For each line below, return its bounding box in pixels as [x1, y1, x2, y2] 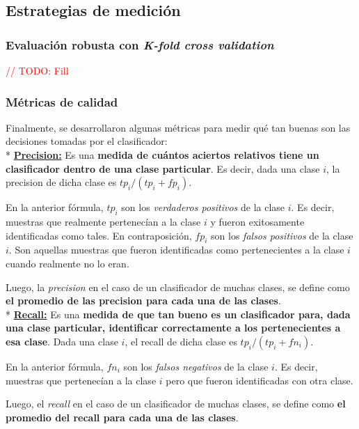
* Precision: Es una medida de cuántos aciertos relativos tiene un [6, 148, 319, 162]
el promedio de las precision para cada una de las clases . [6, 293, 281, 308]
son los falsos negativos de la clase [123, 359, 269, 373]
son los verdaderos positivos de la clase [121, 200, 285, 214]
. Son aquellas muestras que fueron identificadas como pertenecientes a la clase [8, 242, 344, 257]
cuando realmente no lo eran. [6, 256, 129, 270]
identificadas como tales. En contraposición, [6, 228, 192, 242]
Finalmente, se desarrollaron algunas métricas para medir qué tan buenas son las [6, 120, 351, 134]
